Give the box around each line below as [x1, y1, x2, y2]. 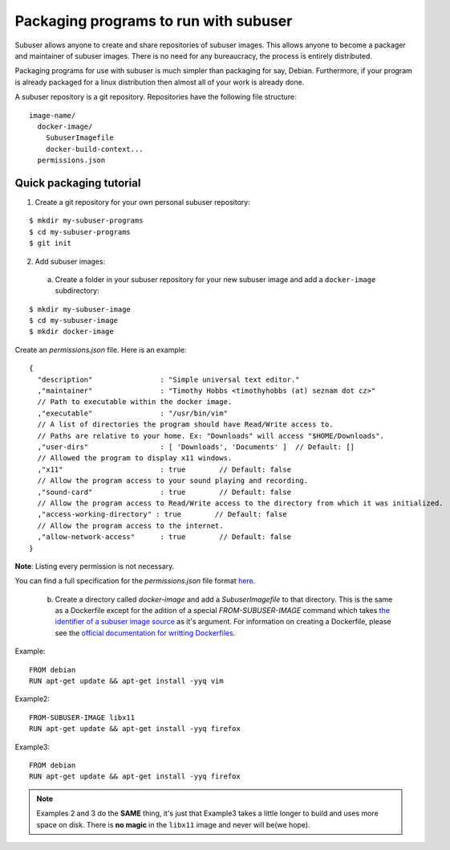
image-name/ [29, 111, 76, 120]
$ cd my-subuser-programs [29, 227, 132, 236]
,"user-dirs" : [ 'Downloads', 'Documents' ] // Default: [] [37, 443, 355, 452]
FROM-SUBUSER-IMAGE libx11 [29, 713, 136, 722]
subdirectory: [55, 286, 99, 296]
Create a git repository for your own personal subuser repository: [34, 197, 250, 206]
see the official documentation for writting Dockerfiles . [55, 627, 236, 638]
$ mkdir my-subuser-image [29, 304, 132, 313]
